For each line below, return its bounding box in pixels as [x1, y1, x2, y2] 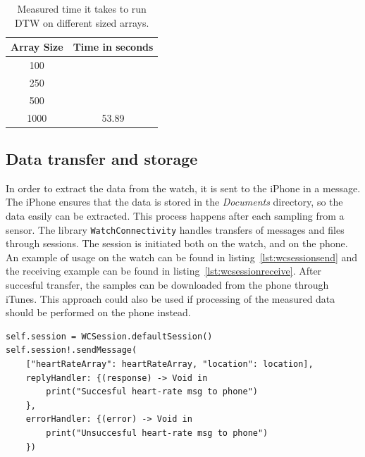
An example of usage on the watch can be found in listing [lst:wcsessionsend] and [6, 249, 358, 264]
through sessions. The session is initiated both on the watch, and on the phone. [6, 236, 348, 251]
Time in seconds [73, 39, 154, 54]
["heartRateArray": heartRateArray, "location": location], [25, 359, 314, 370]
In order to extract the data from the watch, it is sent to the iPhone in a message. [6, 180, 361, 195]
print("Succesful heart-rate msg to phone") [46, 387, 258, 397]
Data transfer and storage [6, 148, 198, 170]
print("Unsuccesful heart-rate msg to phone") [46, 428, 268, 439]
